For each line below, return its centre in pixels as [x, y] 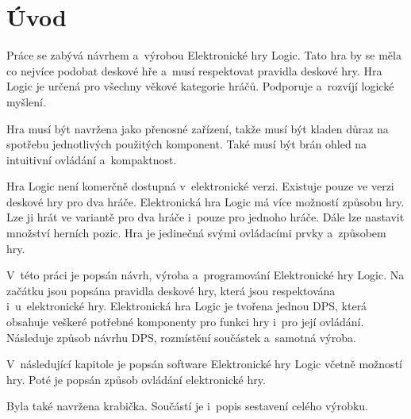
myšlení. [26, 101]
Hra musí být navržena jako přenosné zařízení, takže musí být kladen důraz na [198, 128]
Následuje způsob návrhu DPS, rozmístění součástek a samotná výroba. [181, 337]
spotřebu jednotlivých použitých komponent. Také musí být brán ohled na [187, 144]
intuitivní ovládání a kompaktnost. [92, 159]
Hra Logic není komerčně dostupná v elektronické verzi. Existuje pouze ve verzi [200, 186]
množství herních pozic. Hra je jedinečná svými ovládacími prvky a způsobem [196, 233]
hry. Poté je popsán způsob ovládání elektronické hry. [136, 379]
